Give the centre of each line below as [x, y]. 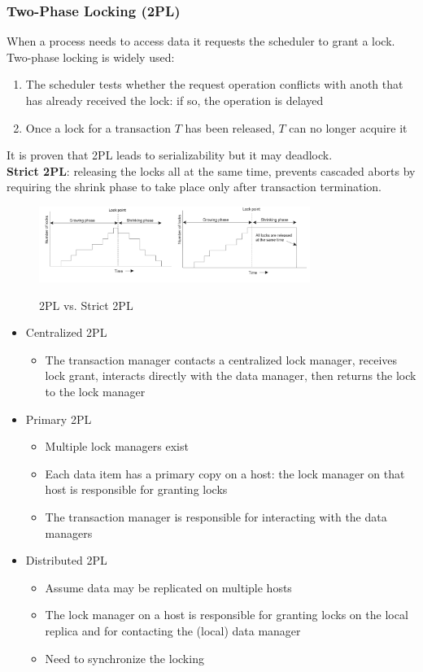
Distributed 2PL [66, 560]
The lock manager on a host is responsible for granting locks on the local [227, 615]
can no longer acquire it [348, 127]
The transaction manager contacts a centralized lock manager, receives [221, 359]
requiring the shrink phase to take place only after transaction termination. [194, 187]
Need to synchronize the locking [124, 658]
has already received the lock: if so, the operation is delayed [174, 100]
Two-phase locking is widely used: [91, 57]
